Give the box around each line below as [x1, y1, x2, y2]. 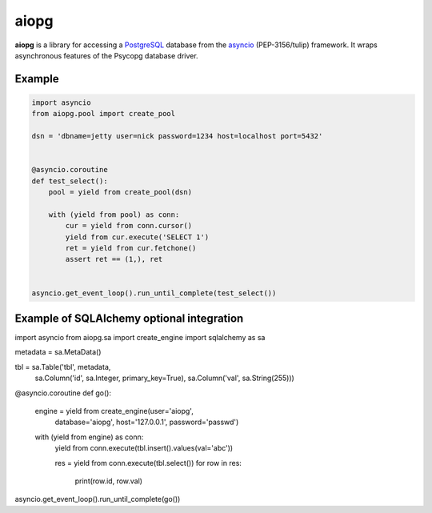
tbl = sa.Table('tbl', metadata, [14, 362, 111, 371]
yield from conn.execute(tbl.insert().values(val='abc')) [54, 443, 234, 453]
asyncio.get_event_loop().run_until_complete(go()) [14, 495, 181, 504]
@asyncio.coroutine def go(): [14, 388, 112, 398]
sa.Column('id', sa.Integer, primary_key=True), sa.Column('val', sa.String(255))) [34, 373, 295, 383]
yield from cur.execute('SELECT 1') [65, 232, 210, 242]
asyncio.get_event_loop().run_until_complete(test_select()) [31, 288, 277, 298]
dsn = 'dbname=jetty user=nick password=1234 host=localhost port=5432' [31, 132, 323, 141]
